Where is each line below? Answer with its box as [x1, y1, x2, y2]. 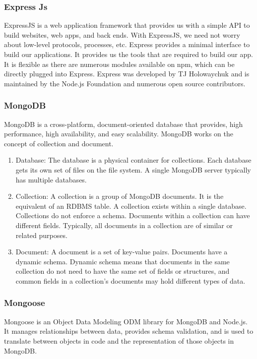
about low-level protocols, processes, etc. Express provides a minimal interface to [4, 39, 250, 50]
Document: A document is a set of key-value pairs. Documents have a [15, 246, 228, 257]
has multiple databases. [15, 174, 87, 184]
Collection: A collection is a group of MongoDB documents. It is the [15, 191, 224, 201]
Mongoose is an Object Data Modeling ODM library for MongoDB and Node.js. [4, 316, 248, 326]
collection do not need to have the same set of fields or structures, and [15, 266, 230, 276]
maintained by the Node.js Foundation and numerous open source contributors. [4, 78, 246, 88]
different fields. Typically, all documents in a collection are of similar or [15, 220, 233, 230]
